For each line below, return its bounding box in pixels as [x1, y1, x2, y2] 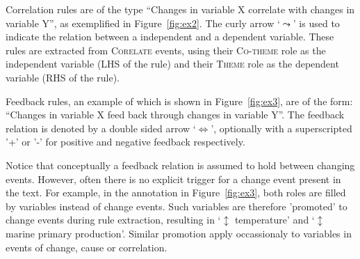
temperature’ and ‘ [234, 212, 315, 227]
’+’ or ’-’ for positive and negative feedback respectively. [6, 134, 245, 149]
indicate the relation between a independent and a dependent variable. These [6, 29, 334, 44]
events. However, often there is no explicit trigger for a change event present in [6, 171, 341, 186]
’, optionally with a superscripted [211, 120, 352, 135]
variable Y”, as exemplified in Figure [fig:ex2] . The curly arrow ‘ [6, 15, 280, 30]
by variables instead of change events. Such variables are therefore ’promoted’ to [6, 198, 347, 213]
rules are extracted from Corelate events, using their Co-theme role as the [6, 42, 326, 57]
